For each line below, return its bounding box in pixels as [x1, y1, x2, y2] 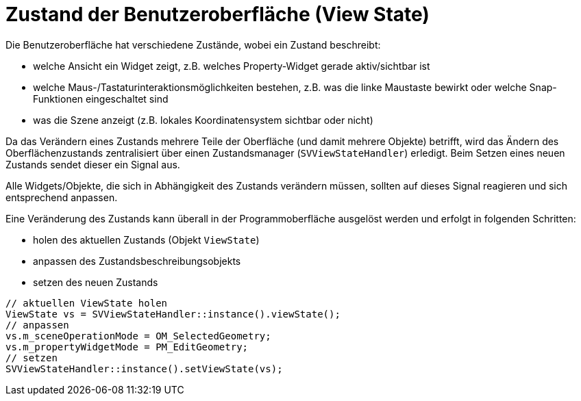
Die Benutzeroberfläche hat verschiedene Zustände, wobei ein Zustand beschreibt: [5, 38, 381, 51]
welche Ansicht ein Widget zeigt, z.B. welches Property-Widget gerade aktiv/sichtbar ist [33, 60, 430, 72]
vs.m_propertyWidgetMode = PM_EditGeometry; [5, 341, 249, 352]
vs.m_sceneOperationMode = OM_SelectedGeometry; [5, 330, 271, 341]
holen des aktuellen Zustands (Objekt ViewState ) [33, 233, 260, 246]
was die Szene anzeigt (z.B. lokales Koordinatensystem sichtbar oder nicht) [33, 114, 373, 126]
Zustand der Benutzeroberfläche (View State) [5, 3, 430, 26]
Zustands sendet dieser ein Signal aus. [5, 158, 180, 170]
